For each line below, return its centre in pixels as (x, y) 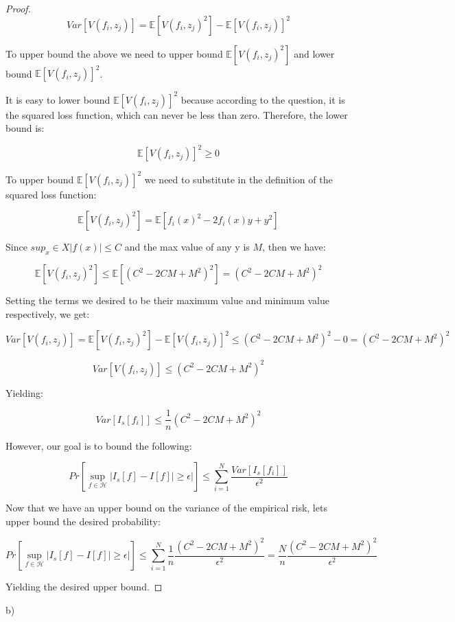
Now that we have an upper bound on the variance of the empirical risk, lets (166, 508)
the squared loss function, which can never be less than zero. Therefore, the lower (177, 114)
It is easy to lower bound (58, 99)
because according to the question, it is (263, 99)
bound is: (25, 128)
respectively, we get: (48, 313)
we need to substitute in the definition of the (238, 179)
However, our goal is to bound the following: (99, 445)
